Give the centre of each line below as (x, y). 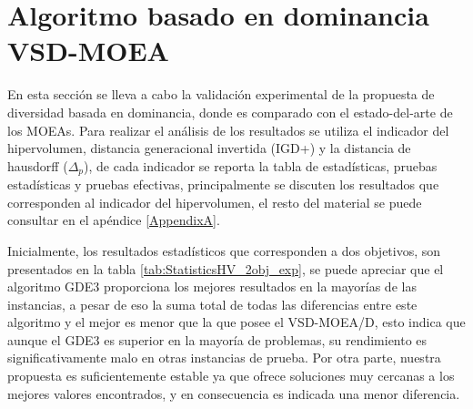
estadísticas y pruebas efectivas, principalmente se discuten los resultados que (223, 184)
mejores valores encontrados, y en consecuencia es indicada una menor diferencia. (234, 393)
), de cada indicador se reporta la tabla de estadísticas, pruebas (261, 165)
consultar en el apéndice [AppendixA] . (114, 220)
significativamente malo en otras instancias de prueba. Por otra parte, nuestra (224, 358)
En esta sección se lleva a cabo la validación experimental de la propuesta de (221, 94)
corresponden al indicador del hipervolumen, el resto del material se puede (215, 202)
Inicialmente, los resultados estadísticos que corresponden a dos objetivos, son (224, 250)
